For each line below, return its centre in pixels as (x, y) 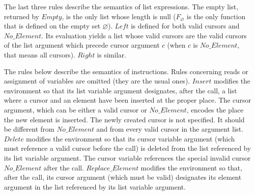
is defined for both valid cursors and (185, 26)
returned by (22, 16)
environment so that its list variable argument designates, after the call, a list (121, 90)
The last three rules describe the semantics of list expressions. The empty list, (121, 6)
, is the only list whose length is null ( (119, 16)
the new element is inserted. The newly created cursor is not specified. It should (124, 119)
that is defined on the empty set (52, 26)
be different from (29, 129)
